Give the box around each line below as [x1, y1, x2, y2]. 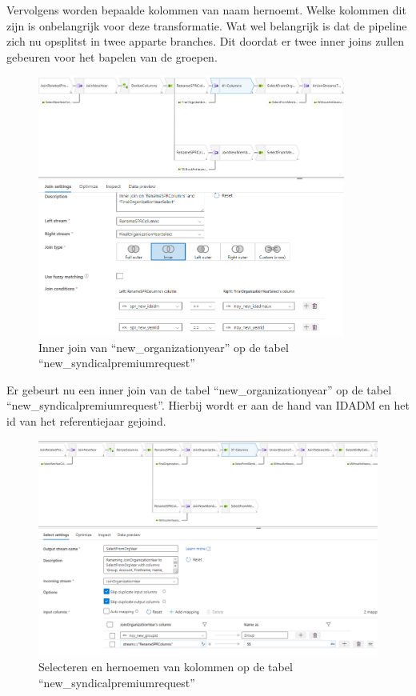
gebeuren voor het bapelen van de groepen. [6, 48, 218, 65]
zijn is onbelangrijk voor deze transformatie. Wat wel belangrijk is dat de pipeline [6, 17, 407, 34]
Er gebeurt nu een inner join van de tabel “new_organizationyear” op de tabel [6, 381, 392, 398]
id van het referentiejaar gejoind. [6, 412, 166, 429]
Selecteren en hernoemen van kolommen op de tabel [38, 658, 293, 675]
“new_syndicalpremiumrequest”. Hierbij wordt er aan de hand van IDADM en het [6, 397, 410, 414]
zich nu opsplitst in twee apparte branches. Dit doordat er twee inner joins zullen [6, 33, 404, 50]
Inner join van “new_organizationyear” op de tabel [38, 338, 289, 355]
